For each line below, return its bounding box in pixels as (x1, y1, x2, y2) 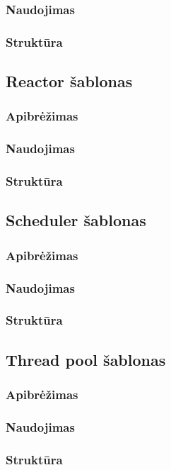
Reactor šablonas (6, 70, 133, 92)
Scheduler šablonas (6, 209, 146, 231)
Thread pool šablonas (6, 348, 166, 370)
